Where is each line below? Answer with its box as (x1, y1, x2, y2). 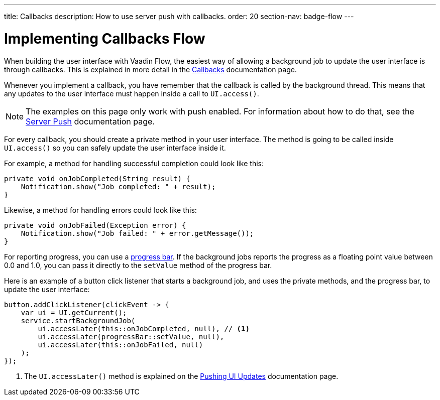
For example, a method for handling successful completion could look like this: (4, 159, 264, 168)
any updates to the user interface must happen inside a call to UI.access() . (4, 89, 259, 98)
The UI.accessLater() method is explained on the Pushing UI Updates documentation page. (24, 371, 339, 380)
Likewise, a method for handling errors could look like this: (4, 205, 197, 214)
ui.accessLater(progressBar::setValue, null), (38, 332, 225, 341)
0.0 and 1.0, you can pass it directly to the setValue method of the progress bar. (4, 260, 272, 270)
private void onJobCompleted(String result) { (4, 174, 190, 183)
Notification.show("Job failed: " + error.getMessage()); (21, 229, 254, 237)
